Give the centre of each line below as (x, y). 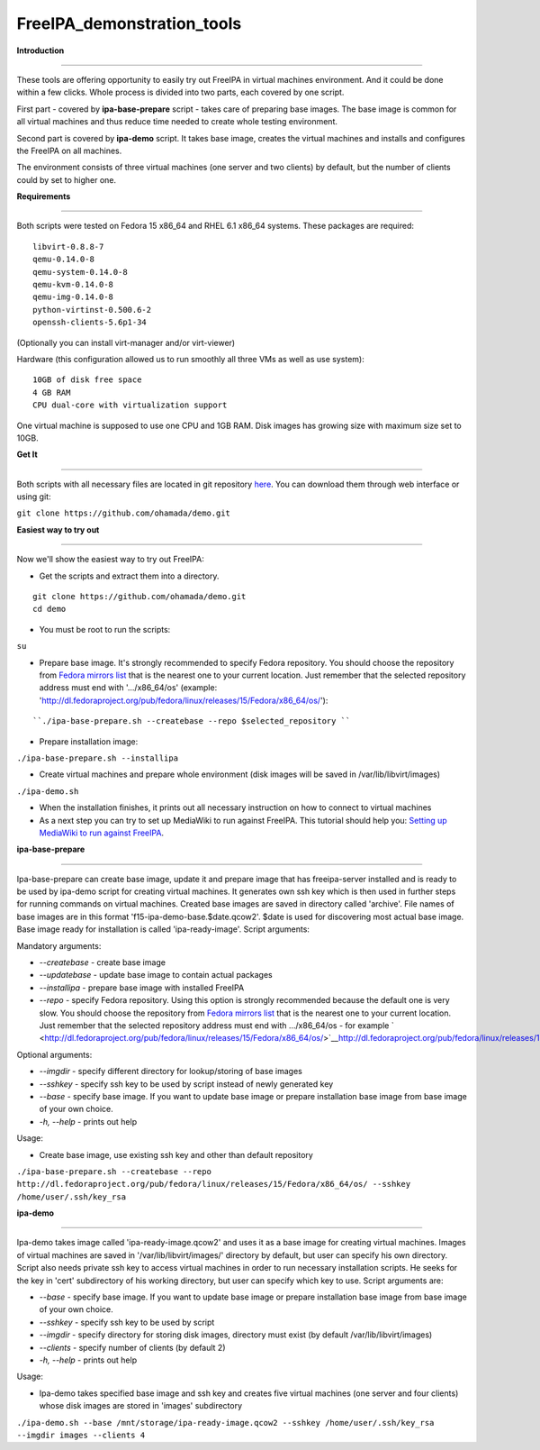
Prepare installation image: (89, 741)
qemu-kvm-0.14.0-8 (73, 285)
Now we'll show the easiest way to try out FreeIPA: (110, 560)
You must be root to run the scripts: (105, 629)
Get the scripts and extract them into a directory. (129, 576)
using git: (34, 497)
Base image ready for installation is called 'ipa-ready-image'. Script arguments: (163, 929)
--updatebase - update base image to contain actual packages (156, 975)
